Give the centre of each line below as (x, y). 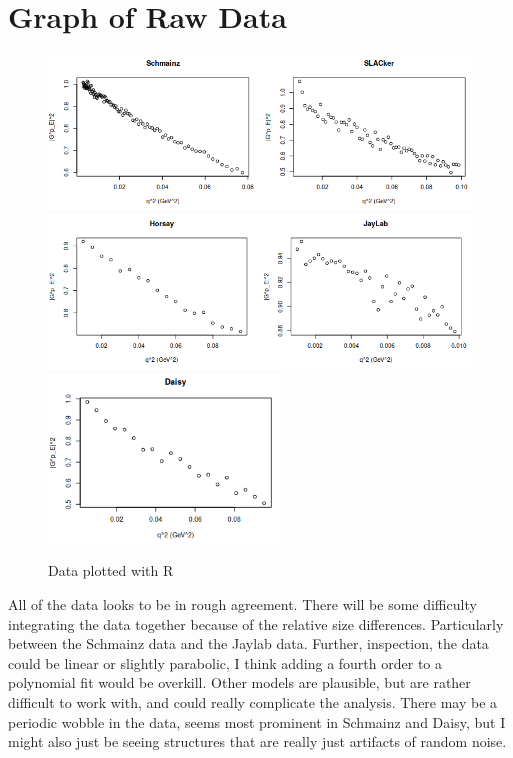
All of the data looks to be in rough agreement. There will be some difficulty (242, 603)
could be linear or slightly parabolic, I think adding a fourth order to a (225, 662)
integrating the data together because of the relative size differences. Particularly (256, 623)
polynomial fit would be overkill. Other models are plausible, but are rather (239, 682)
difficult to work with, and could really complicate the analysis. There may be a (253, 701)
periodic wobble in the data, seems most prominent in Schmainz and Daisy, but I (257, 721)
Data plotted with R (111, 570)
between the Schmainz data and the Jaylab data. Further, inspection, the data (248, 643)
